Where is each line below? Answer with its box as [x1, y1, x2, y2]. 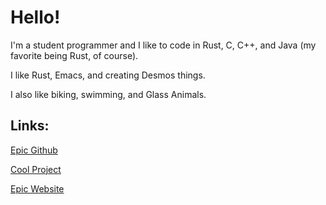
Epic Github [10, 144, 58, 156]
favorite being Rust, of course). [10, 49, 139, 61]
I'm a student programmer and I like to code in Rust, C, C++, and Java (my [10, 39, 317, 51]
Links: [10, 117, 50, 135]
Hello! [10, 6, 61, 29]
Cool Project [10, 163, 62, 175]
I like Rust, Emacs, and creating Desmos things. [10, 69, 206, 81]
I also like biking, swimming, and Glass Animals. [10, 88, 207, 100]
